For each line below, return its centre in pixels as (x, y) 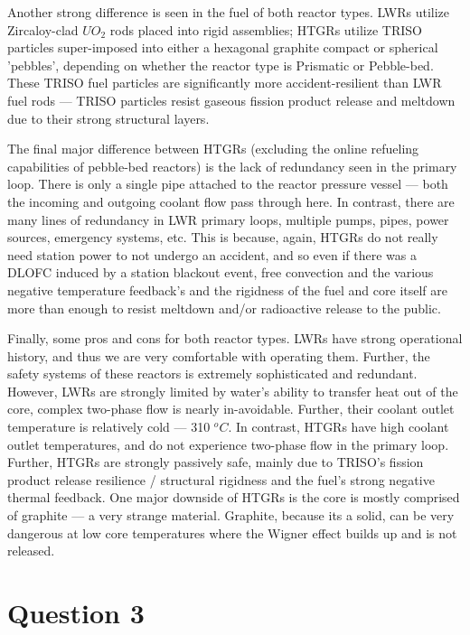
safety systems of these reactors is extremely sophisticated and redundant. (212, 374)
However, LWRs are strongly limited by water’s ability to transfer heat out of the (233, 391)
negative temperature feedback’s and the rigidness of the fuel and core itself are (227, 289)
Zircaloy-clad (43, 29)
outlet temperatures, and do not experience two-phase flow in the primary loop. (228, 444)
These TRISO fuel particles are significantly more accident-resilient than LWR (225, 83)
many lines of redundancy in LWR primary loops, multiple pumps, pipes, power (228, 219)
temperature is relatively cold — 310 (109, 427)
